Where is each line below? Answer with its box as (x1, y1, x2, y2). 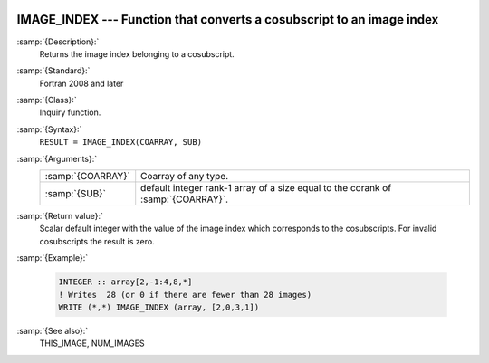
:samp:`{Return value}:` (16, 211, 104, 222)
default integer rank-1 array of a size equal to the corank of (140, 182, 392, 195)
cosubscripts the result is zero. (39, 235, 155, 246)
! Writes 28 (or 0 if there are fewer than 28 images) (58, 290, 312, 300)
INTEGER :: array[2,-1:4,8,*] (58, 277, 193, 287)
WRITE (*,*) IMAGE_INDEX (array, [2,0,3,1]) (58, 301, 260, 312)
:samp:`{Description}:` (16, 36, 100, 47)
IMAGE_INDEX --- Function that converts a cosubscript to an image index (16, 12, 439, 27)
